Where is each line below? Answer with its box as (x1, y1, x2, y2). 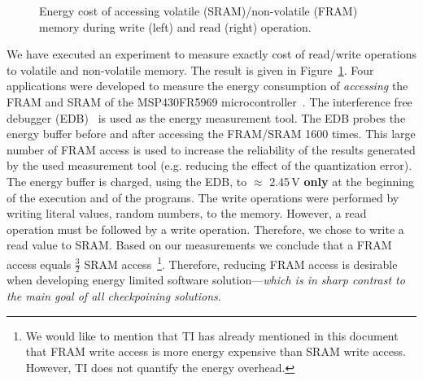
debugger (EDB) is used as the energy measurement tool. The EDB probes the (7, 109, 406, 126)
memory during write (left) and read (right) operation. (39, 18, 312, 35)
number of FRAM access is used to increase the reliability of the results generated (7, 141, 416, 158)
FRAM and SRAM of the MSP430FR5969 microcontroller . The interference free (7, 93, 412, 110)
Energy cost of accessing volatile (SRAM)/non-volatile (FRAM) (39, 2, 358, 19)
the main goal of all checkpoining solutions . (7, 287, 221, 304)
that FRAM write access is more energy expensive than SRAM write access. (25, 343, 406, 360)
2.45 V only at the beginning (269, 172, 414, 189)
